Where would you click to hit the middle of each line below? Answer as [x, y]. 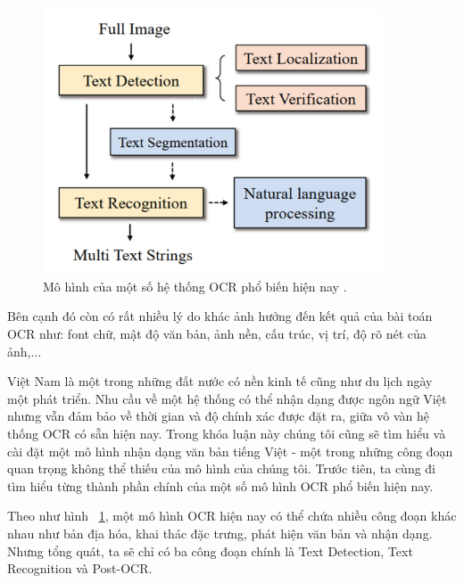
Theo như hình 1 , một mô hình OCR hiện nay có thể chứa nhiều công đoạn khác [232, 516]
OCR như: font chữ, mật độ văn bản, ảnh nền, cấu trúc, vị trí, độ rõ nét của [217, 334]
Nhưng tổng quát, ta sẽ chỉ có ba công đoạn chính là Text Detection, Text [210, 550]
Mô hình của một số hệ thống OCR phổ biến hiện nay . [195, 286]
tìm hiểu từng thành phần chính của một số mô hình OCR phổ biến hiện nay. [220, 485]
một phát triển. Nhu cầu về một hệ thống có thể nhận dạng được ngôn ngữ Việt [227, 398]
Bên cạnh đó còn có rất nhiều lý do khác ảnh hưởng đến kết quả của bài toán [220, 316]
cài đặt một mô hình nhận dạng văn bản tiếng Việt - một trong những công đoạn [230, 451]
